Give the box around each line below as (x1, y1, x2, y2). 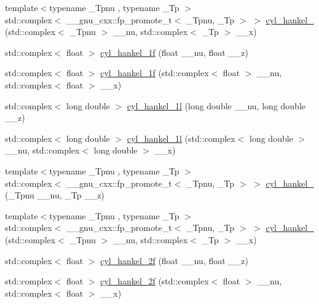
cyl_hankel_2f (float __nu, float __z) (100, 254, 249, 267)
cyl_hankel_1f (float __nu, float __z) (100, 45, 249, 58)
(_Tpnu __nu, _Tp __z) (5, 189, 104, 201)
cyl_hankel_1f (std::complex (100, 66, 209, 79)
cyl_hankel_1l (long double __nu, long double (127, 99, 305, 112)
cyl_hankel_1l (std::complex (127, 131, 235, 144)
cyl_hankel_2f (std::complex (100, 275, 209, 287)
